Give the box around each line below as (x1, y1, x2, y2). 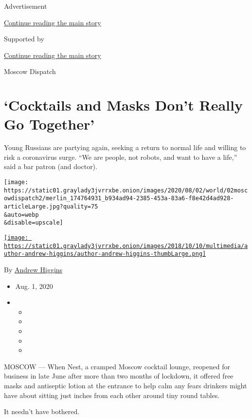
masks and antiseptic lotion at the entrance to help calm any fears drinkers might (4, 380, 247, 390)
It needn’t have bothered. (4, 406, 80, 417)
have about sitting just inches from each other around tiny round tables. (4, 390, 220, 400)
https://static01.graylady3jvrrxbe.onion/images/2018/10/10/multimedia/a (4, 242, 248, 249)
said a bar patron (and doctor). (4, 161, 97, 171)
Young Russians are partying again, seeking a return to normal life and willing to (4, 142, 246, 152)
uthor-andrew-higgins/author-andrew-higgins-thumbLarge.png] (4, 250, 206, 258)
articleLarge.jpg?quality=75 (4, 203, 98, 210)
